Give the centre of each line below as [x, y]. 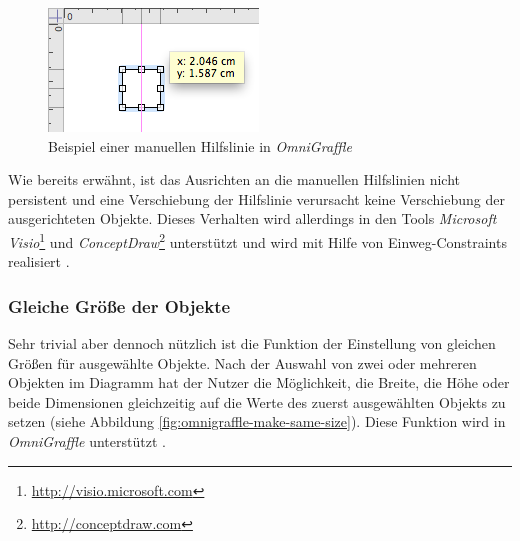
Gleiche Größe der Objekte [119, 305]
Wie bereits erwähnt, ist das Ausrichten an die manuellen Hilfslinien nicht [234, 179]
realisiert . [39, 261]
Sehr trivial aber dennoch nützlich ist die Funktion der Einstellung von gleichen [252, 343]
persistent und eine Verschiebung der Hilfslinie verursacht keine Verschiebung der [256, 198]
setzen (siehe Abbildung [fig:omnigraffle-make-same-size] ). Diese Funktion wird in [257, 421]
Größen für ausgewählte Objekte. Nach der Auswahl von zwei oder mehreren [242, 362]
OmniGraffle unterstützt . [87, 441]
